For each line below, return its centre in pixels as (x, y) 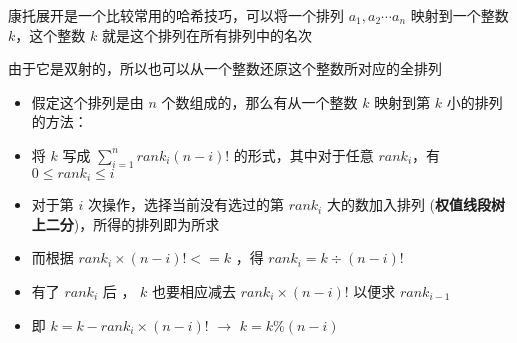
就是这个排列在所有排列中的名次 (206, 34)
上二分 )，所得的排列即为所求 (125, 223)
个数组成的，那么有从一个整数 (259, 101)
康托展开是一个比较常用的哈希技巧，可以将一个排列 (176, 15)
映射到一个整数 (459, 15)
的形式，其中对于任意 (303, 154)
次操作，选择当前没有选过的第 (185, 204)
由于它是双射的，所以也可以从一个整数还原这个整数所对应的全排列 (225, 68)
